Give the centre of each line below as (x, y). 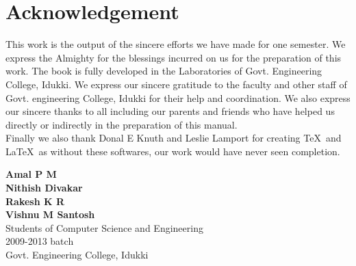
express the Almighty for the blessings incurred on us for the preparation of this (174, 57)
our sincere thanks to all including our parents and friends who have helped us (170, 111)
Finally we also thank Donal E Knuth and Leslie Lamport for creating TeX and (174, 138)
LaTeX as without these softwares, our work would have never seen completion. (173, 151)
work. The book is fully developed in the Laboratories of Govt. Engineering (164, 71)
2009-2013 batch (40, 241)
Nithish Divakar (44, 188)
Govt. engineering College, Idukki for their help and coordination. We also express (178, 97)
